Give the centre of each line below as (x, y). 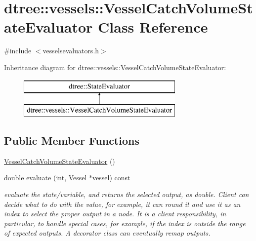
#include (18, 51)
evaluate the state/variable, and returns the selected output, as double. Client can (127, 194)
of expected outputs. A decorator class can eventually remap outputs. (107, 233)
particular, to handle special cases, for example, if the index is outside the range (125, 223)
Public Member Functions (72, 141)
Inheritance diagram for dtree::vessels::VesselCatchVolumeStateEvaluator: (115, 67)
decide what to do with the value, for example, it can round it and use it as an (122, 204)
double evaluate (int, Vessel (45, 178)
